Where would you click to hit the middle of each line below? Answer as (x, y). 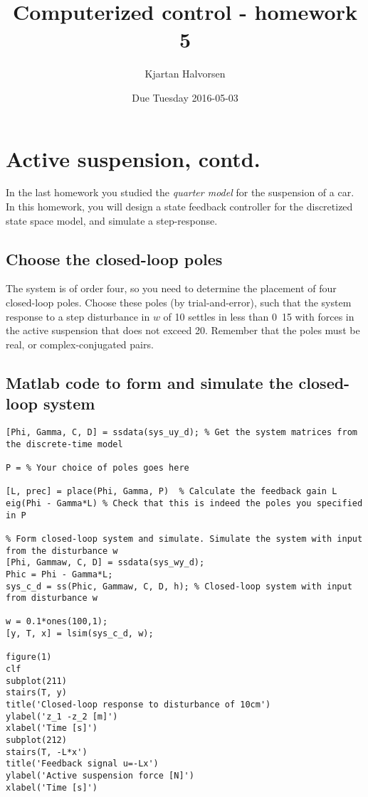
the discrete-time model (64, 444)
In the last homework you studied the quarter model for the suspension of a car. (180, 192)
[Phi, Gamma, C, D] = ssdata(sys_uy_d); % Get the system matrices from (182, 432)
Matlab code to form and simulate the (149, 382)
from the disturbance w (62, 551)
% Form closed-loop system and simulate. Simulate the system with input (184, 539)
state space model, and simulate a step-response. (112, 220)
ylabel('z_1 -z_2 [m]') (62, 716)
